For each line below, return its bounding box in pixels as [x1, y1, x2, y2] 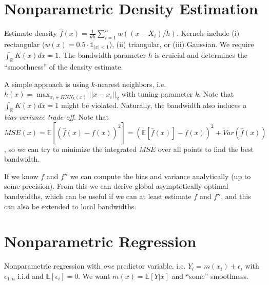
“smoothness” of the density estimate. [4, 61, 123, 72]
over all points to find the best [158, 143, 254, 154]
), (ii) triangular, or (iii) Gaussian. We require [109, 38, 254, 49]
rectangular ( [4, 38, 45, 49]
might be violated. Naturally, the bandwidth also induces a [61, 100, 247, 111]
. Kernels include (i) [176, 28, 240, 38]
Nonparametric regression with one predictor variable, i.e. [4, 260, 186, 271]
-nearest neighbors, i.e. [95, 78, 166, 89]
